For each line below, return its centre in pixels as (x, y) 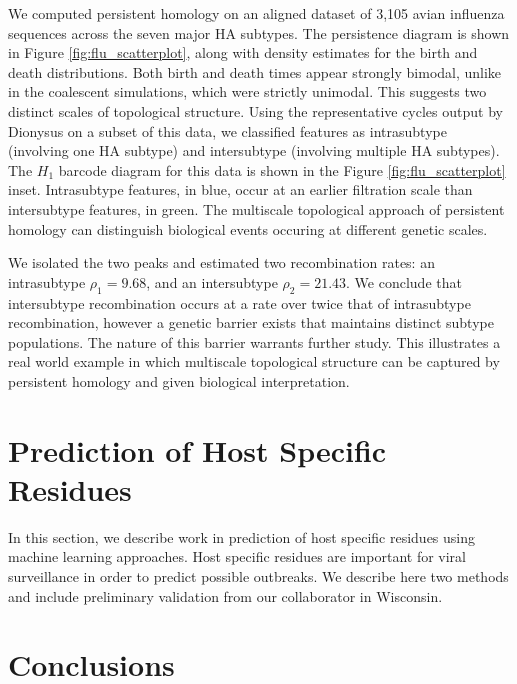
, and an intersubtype (212, 281)
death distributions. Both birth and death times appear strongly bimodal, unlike (255, 71)
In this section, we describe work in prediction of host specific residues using (242, 536)
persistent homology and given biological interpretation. (179, 380)
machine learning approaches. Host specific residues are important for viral (237, 556)
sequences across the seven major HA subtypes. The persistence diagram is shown (259, 32)
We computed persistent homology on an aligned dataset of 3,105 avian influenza (256, 13)
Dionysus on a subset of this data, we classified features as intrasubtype (227, 130)
